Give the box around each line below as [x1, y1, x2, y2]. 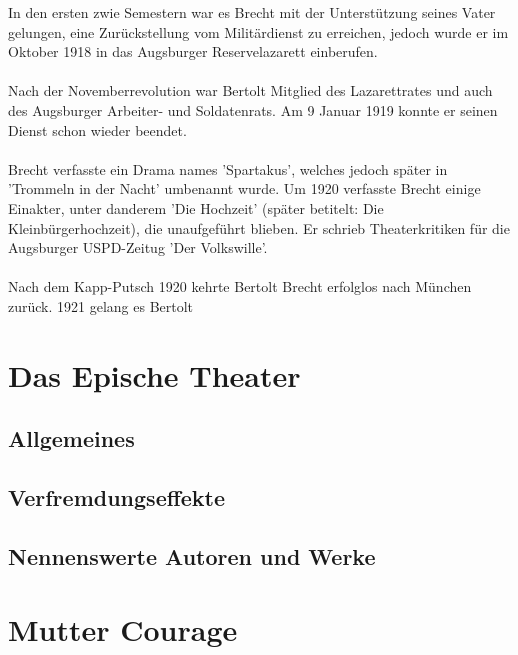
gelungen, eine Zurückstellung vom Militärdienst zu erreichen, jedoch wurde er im [8, 21, 509, 42]
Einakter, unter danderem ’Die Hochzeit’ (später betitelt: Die [8, 197, 384, 218]
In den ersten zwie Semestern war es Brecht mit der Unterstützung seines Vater [8, 2, 496, 22]
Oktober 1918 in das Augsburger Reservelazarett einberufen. [8, 41, 378, 62]
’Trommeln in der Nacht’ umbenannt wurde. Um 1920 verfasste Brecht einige [8, 178, 481, 199]
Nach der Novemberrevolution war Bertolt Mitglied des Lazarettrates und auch [8, 80, 493, 101]
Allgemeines [8, 423, 135, 454]
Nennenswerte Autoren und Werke [8, 540, 376, 571]
